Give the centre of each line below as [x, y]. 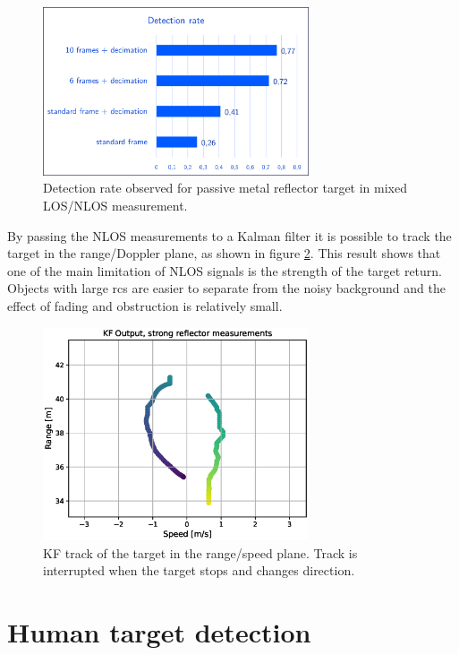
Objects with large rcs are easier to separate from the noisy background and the [226, 288]
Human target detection [159, 631]
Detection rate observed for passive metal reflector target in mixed [225, 188]
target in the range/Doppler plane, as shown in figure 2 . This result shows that [224, 253]
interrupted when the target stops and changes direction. [199, 570]
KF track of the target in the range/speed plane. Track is [200, 552]
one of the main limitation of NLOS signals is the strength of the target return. [225, 270]
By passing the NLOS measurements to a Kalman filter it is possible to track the [229, 235]
